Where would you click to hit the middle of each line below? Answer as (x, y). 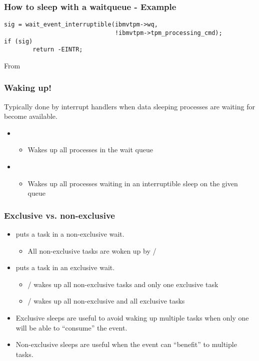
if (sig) (18, 41)
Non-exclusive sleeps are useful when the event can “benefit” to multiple (126, 344)
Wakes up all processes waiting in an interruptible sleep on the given (133, 183)
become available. (31, 116)
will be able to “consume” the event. (71, 327)
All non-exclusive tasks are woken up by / (92, 250)
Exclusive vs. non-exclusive (59, 215)
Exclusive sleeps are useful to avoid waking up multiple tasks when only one (132, 318)
